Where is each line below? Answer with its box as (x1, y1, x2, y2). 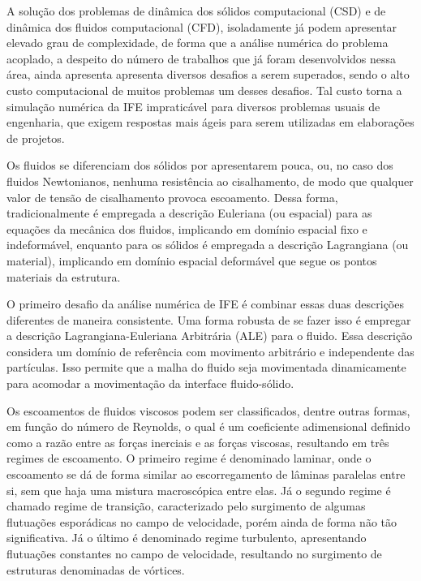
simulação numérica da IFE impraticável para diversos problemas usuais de (6, 97, 380, 114)
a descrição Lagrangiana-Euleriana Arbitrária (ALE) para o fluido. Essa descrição (6, 327, 413, 344)
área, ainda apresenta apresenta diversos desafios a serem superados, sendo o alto (6, 66, 410, 83)
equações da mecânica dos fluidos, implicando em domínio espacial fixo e (6, 220, 367, 237)
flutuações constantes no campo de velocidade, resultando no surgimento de (6, 545, 382, 562)
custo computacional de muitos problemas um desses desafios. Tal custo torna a (6, 81, 402, 98)
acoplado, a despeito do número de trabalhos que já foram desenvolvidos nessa (6, 49, 397, 67)
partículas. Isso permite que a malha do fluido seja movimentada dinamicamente (6, 359, 406, 376)
